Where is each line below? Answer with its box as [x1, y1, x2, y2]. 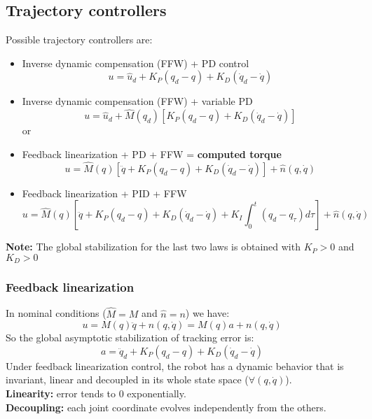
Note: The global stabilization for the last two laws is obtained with [6, 239, 301, 254]
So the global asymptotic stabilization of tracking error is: [6, 330, 254, 345]
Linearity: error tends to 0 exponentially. [6, 386, 186, 401]
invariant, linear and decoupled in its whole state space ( [6, 372, 249, 387]
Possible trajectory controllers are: [6, 32, 153, 47]
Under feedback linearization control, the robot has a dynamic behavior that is [6, 358, 344, 373]
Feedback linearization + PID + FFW [22, 185, 187, 200]
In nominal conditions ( [6, 306, 106, 320]
